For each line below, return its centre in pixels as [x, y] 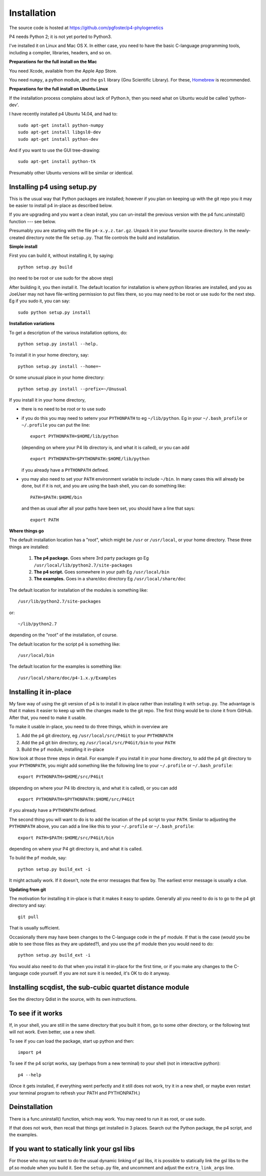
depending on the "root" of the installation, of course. [63, 635]
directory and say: [28, 905]
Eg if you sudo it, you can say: [40, 301]
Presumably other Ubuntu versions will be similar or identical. [71, 172]
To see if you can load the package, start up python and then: [72, 1041]
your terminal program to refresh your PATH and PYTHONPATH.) [75, 1093]
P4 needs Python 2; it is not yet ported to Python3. [60, 37]
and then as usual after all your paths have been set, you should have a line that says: [108, 508]
